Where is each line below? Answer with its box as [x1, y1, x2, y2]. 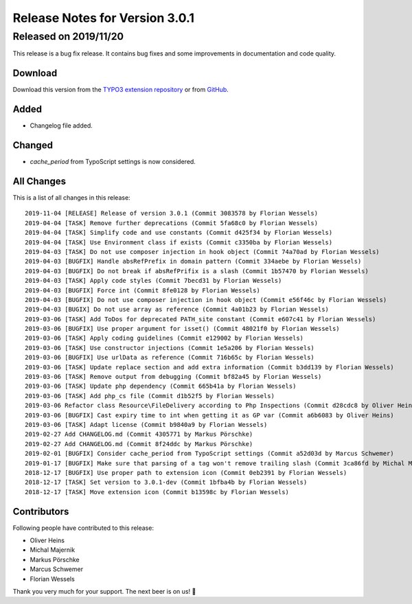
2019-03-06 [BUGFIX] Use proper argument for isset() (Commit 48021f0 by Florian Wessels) [25, 325, 340, 333]
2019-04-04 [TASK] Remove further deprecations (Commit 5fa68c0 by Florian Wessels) [25, 219, 319, 226]
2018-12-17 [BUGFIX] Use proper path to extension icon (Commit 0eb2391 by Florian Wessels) [25, 469, 347, 476]
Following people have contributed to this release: [12, 524, 154, 532]
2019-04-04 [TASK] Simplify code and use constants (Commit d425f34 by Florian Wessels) [25, 229, 333, 237]
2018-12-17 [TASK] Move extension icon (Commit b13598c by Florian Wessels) [25, 488, 290, 496]
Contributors [12, 505, 69, 518]
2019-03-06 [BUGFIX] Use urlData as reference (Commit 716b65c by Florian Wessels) [25, 353, 315, 362]
